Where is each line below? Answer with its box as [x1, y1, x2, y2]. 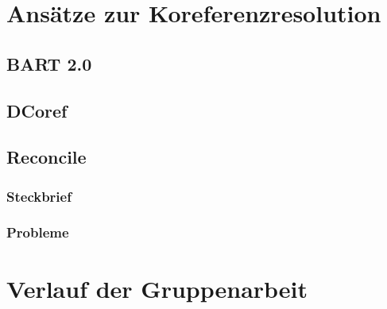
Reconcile [6, 145, 87, 169]
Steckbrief [6, 186, 72, 206]
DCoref [6, 98, 68, 122]
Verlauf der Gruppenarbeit [6, 272, 308, 304]
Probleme [6, 222, 69, 242]
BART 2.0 [6, 51, 92, 75]
